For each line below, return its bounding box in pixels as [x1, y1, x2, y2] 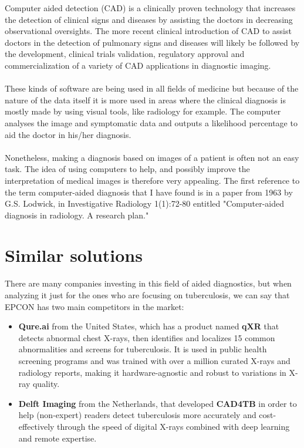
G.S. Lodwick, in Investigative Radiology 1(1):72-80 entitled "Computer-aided [5, 197, 285, 210]
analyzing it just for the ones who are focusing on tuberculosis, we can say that [5, 289, 290, 301]
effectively [18, 420, 55, 432]
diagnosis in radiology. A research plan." [5, 208, 149, 221]
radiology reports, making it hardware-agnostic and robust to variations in [18, 366, 286, 378]
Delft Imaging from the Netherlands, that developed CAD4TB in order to [18, 397, 297, 409]
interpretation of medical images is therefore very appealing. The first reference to [5, 174, 300, 186]
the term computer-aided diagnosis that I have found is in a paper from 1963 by [5, 186, 293, 198]
